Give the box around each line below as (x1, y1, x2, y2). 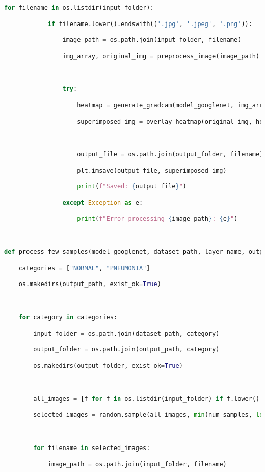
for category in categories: (18, 314, 117, 321)
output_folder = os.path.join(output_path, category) (33, 346, 220, 353)
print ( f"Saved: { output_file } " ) (77, 183, 187, 191)
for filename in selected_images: (33, 444, 150, 452)
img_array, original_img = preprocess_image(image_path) (62, 52, 260, 60)
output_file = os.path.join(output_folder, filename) (77, 151, 263, 158)
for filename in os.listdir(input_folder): (4, 4, 154, 11)
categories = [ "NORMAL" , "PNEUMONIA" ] (18, 264, 150, 272)
